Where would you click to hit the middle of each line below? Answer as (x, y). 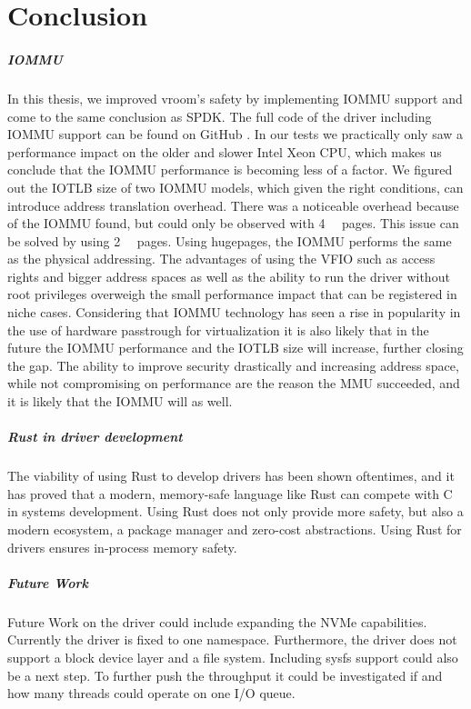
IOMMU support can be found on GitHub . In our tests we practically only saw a (235, 134)
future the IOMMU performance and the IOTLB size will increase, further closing (235, 348)
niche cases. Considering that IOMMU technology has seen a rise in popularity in (234, 312)
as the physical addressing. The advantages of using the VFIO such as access (221, 259)
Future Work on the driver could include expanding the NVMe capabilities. (217, 621)
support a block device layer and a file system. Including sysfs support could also (233, 657)
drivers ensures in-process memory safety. (122, 547)
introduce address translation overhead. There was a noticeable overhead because (233, 205)
